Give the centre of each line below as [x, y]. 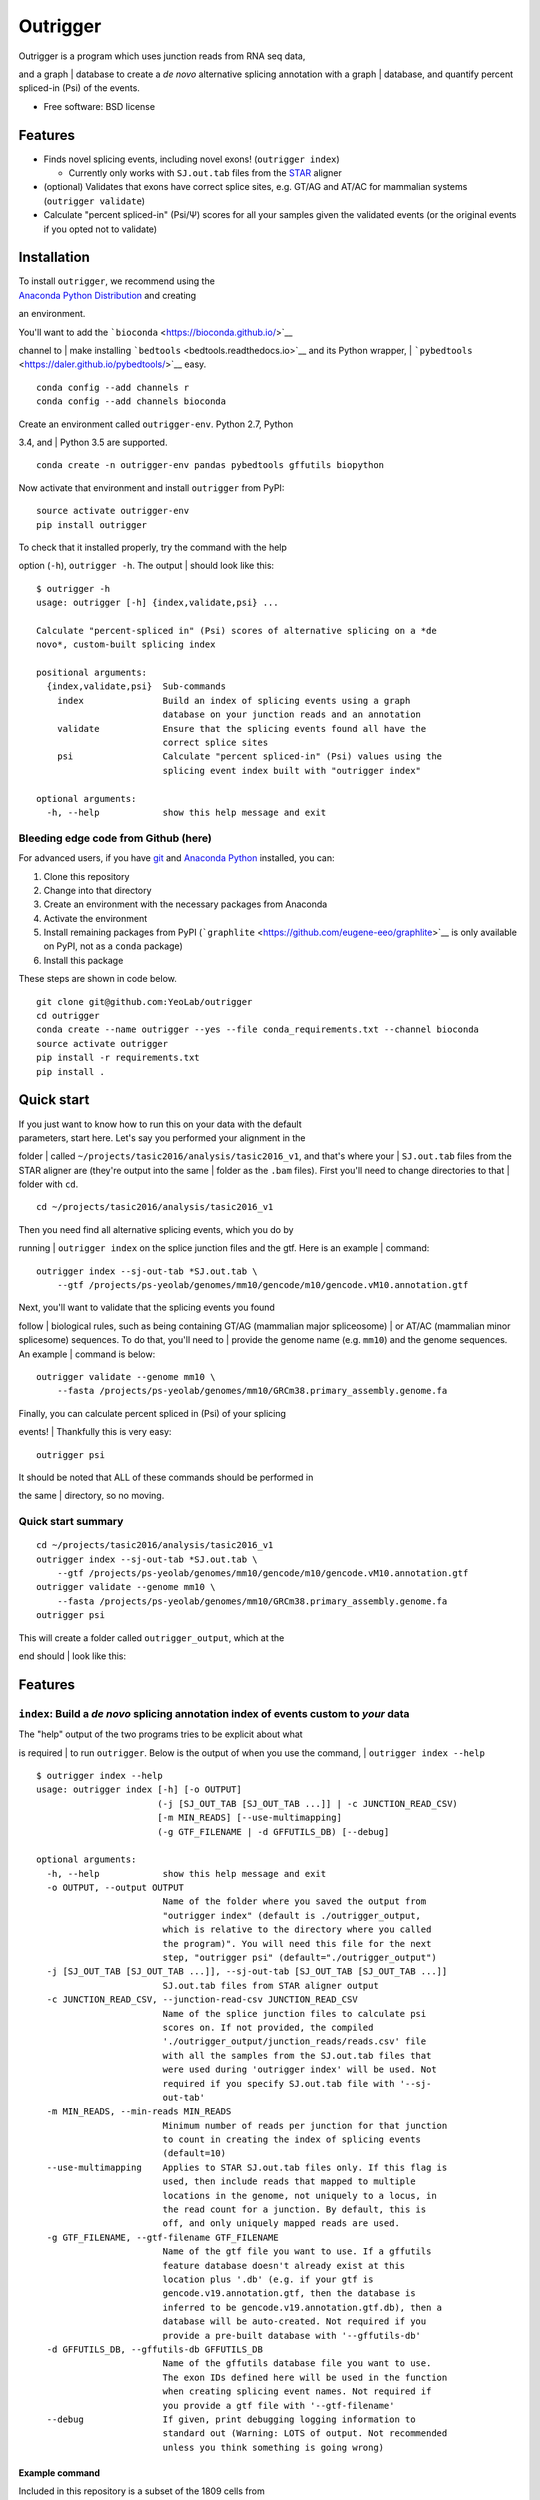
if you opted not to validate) [100, 229]
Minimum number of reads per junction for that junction [305, 2125]
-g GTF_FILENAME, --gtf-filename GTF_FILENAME [162, 2237]
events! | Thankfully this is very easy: [95, 1432]
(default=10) [194, 2153]
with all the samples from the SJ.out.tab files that [297, 2055]
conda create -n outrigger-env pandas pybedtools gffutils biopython [210, 465]
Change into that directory [97, 890]
